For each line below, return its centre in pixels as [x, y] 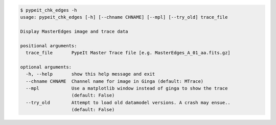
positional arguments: [49, 45]
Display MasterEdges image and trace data [74, 31]
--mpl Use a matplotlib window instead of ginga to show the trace [127, 88]
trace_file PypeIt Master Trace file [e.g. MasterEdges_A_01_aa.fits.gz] [128, 53]
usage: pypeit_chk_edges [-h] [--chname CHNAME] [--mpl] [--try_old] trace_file [124, 17]
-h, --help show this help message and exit [90, 74]
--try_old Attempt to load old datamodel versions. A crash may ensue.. [128, 102]
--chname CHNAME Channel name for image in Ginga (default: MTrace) [115, 81]
